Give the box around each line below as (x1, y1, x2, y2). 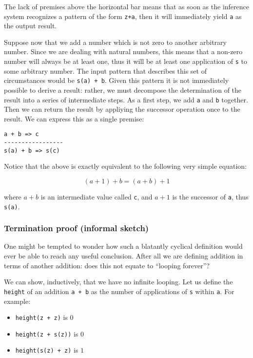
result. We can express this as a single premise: (4, 113, 144, 123)
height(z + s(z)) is (15, 328, 78, 338)
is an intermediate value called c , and (40, 191, 153, 201)
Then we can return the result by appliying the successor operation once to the (4, 104, 240, 114)
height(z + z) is (15, 312, 68, 322)
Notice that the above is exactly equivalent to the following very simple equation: (4, 161, 247, 171)
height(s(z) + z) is (15, 345, 78, 355)
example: (4, 296, 31, 306)
